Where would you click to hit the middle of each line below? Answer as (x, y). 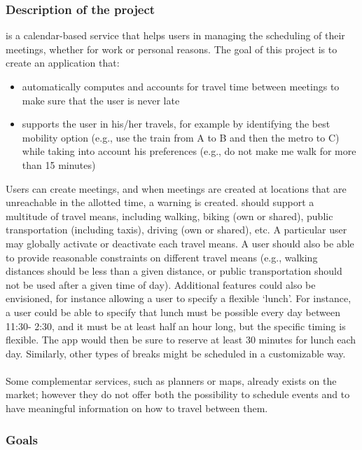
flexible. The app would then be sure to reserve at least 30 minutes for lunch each (181, 340)
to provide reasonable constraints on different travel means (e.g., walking (162, 257)
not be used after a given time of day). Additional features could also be (161, 284)
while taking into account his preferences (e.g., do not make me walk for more (189, 151)
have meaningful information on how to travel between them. (137, 408)
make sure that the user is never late (101, 100)
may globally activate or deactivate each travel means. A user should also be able (180, 243)
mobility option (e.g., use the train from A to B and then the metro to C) (181, 137)
